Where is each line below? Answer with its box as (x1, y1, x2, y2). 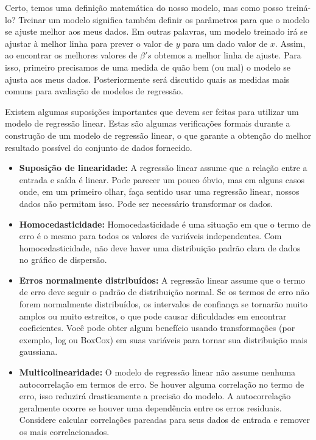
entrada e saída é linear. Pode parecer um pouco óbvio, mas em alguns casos (19, 173, 304, 186)
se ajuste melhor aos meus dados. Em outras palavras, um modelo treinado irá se (5, 25, 307, 38)
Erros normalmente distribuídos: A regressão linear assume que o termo (19, 273, 306, 286)
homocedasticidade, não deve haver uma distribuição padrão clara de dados (19, 241, 301, 254)
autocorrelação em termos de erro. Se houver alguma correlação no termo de (19, 377, 304, 390)
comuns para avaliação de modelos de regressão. (5, 85, 183, 97)
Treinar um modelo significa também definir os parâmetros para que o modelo (18, 13, 310, 26)
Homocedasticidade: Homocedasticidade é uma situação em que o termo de (19, 217, 311, 230)
